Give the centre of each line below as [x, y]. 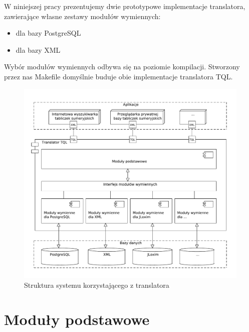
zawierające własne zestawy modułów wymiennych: [82, 16]
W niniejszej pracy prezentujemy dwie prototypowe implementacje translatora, [125, 6]
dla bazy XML [38, 49]
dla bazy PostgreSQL [48, 33]
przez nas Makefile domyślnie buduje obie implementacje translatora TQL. [118, 76]
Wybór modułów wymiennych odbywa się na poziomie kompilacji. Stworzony [122, 67]
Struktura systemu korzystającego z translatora [97, 285]
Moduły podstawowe [77, 319]
